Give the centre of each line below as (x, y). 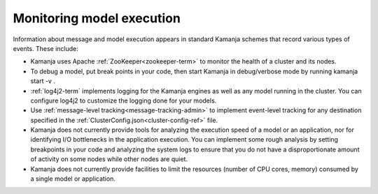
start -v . (43, 81)
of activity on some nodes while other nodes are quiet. (109, 159)
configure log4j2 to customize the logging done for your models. (124, 100)
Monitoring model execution (97, 18)
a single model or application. (73, 179)
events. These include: (45, 48)
